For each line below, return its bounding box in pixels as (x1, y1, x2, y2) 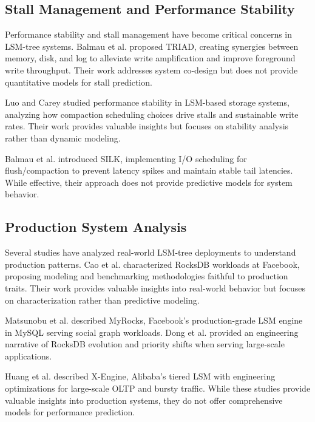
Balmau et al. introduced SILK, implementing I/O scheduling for (5, 152, 247, 165)
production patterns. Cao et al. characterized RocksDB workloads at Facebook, (5, 257, 300, 270)
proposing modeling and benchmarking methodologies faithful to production (5, 270, 288, 282)
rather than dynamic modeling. (5, 131, 121, 144)
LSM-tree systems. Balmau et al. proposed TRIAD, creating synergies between (5, 39, 299, 52)
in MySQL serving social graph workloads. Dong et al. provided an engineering (5, 325, 299, 338)
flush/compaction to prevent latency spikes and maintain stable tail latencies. (5, 164, 293, 177)
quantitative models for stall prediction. (5, 75, 152, 88)
